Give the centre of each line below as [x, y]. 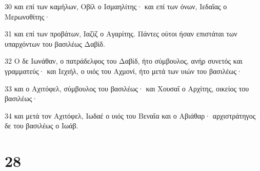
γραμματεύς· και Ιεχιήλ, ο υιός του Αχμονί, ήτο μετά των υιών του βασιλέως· [123, 71]
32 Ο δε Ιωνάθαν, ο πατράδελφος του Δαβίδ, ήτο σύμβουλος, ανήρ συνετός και [124, 61]
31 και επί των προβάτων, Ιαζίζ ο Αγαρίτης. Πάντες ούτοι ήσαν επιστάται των [121, 34]
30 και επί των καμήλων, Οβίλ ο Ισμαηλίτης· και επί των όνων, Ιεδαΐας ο [116, 6]
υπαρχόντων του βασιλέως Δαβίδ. [55, 43]
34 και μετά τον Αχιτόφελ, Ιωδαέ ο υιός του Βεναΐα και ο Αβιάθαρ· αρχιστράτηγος [130, 115]
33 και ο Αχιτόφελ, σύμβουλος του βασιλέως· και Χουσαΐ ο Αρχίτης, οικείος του [127, 88]
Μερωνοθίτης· [27, 16]
